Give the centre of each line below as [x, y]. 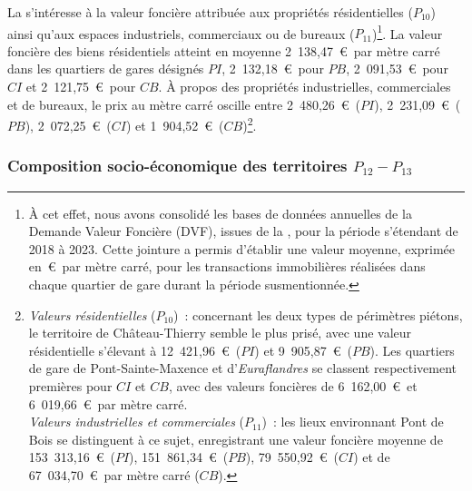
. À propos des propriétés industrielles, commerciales [305, 87]
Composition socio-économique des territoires [177, 166]
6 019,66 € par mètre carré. [108, 403]
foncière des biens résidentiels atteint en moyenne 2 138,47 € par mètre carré [224, 50]
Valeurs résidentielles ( [92, 314]
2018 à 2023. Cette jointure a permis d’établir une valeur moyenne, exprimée [242, 248]
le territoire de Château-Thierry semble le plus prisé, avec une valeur [220, 333]
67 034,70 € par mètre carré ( [114, 475]
